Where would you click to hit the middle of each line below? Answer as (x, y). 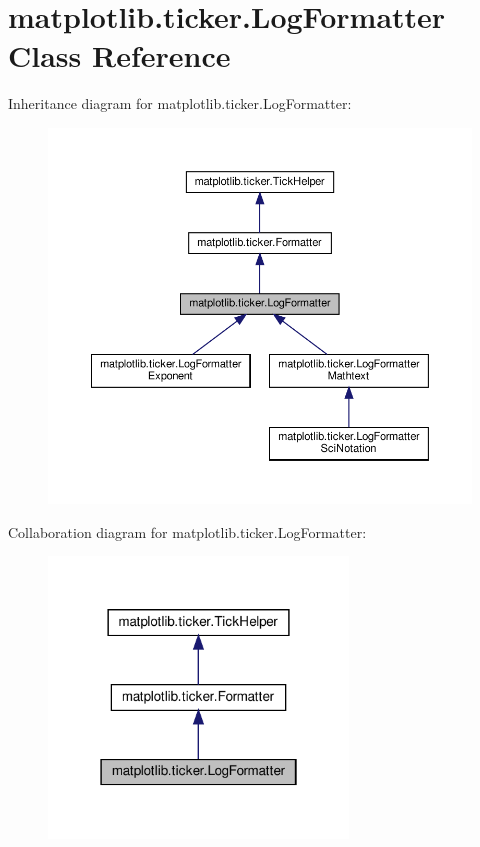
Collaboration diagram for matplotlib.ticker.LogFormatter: (187, 531)
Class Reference (119, 55)
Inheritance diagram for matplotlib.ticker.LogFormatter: (180, 103)
